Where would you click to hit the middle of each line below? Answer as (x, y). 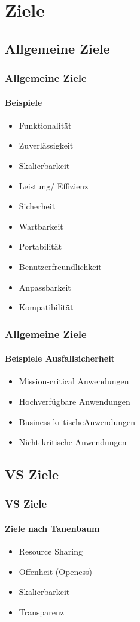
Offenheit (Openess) (56, 571)
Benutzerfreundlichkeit (60, 266)
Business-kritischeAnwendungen (77, 421)
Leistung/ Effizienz (54, 186)
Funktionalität (45, 125)
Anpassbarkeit (45, 287)
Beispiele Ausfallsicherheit (60, 358)
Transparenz (42, 611)
